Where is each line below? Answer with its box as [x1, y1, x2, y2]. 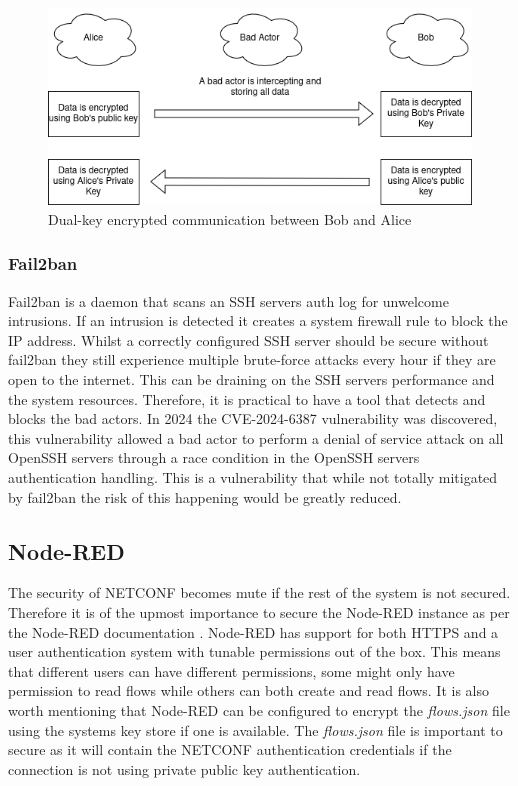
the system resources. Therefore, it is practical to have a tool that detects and [8, 388, 486, 409]
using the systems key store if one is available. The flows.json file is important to [8, 719, 503, 740]
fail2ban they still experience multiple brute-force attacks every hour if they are [8, 349, 496, 370]
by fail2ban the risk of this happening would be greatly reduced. [8, 486, 402, 507]
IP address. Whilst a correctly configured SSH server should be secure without [8, 329, 489, 350]
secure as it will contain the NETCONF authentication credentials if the [8, 739, 452, 760]
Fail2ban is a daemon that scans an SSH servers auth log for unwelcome [8, 290, 449, 311]
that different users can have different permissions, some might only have [8, 660, 455, 681]
